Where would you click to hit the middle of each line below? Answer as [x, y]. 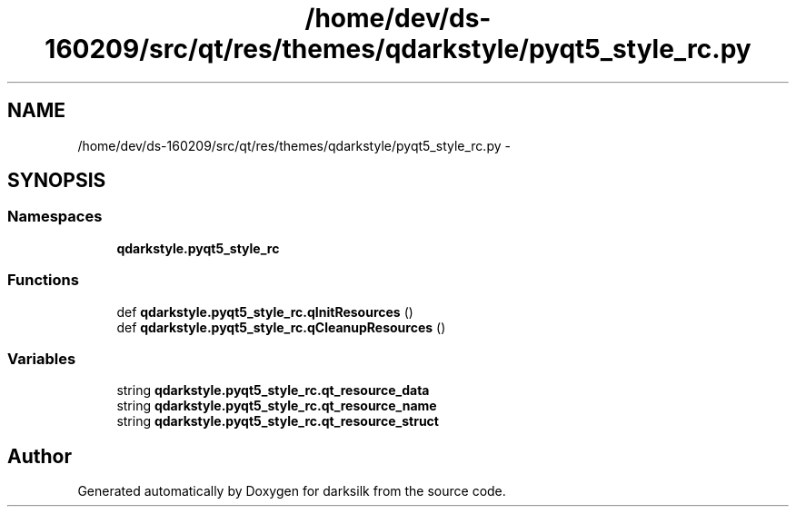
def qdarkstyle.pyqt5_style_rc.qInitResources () [265, 311]
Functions [43, 280]
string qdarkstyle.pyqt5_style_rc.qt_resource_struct [278, 421]
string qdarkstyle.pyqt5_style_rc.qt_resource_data [273, 390]
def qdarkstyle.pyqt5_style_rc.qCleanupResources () [281, 327]
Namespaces [55, 217]
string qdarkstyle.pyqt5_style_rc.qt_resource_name [277, 406]
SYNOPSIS [57, 181]
